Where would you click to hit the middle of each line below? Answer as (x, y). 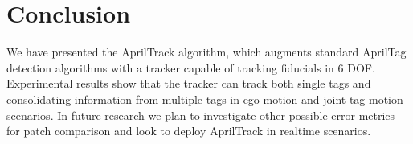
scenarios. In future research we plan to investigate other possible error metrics (201, 115)
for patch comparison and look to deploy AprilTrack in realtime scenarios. (189, 131)
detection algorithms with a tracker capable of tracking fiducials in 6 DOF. (191, 67)
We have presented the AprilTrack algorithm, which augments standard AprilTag (206, 52)
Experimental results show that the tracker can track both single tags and (189, 83)
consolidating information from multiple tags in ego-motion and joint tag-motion (205, 99)
